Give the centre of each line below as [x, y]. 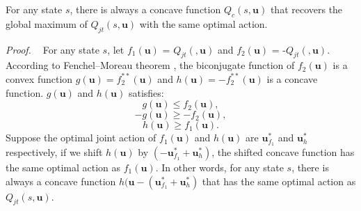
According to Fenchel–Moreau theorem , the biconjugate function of [150, 65]
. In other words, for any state [219, 167]
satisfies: [146, 92]
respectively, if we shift [54, 152]
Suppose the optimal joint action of [81, 138]
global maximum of [47, 23]
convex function [39, 78]
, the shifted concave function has [283, 152]
